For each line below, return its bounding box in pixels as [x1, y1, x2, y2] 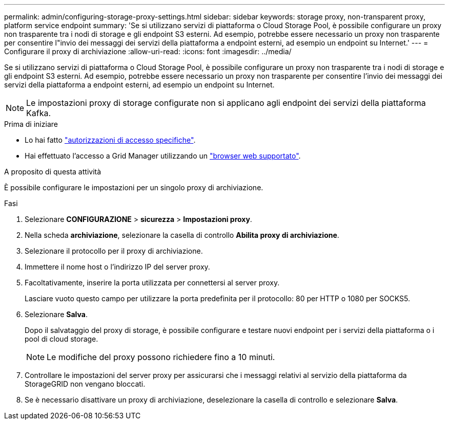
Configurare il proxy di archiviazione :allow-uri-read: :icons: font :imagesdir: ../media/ [4, 47, 292, 56]
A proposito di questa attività [4, 167, 101, 176]
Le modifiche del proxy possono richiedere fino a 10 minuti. [47, 352, 275, 362]
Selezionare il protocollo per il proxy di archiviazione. [25, 247, 203, 255]
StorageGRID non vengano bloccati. [25, 380, 146, 388]
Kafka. [26, 108, 51, 118]
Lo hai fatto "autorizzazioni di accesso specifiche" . [25, 136, 196, 144]
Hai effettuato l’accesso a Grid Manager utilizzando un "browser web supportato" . [25, 151, 301, 160]
